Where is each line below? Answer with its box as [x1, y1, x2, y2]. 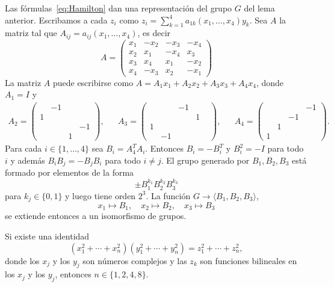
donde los [5, 254, 40, 267]
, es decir [137, 26, 171, 39]
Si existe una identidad [5, 230, 90, 242]
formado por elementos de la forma [5, 166, 134, 179]
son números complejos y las [82, 254, 187, 267]
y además [10, 153, 45, 166]
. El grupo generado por [161, 153, 250, 166]
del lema [244, 2, 275, 14]
